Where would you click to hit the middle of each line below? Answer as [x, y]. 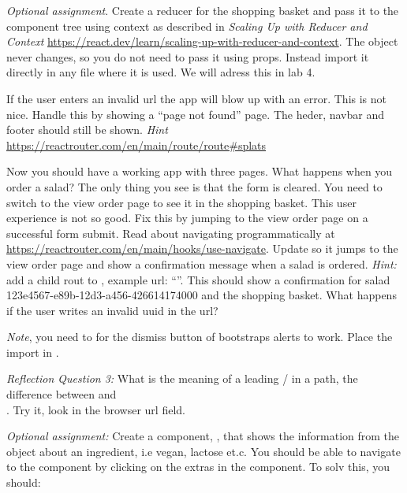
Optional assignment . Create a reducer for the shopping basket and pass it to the [203, 10]
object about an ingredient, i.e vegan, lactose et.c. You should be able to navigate [203, 451]
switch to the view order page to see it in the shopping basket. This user [181, 202]
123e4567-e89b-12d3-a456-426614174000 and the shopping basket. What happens [202, 295]
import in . [33, 352]
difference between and [62, 394]
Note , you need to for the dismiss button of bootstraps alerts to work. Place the [200, 337]
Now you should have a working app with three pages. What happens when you [200, 171]
